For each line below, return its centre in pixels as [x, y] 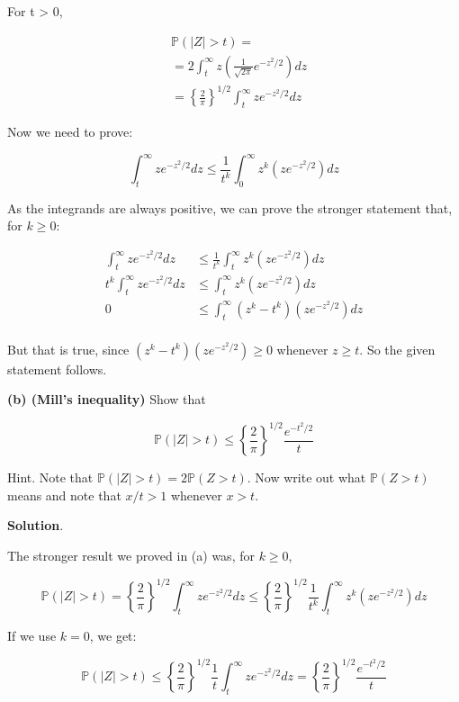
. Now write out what [306, 477]
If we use [32, 635]
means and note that [64, 495]
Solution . [36, 525]
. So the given [397, 349]
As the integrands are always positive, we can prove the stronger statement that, [230, 207]
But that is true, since [68, 349]
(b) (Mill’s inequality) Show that [107, 399]
